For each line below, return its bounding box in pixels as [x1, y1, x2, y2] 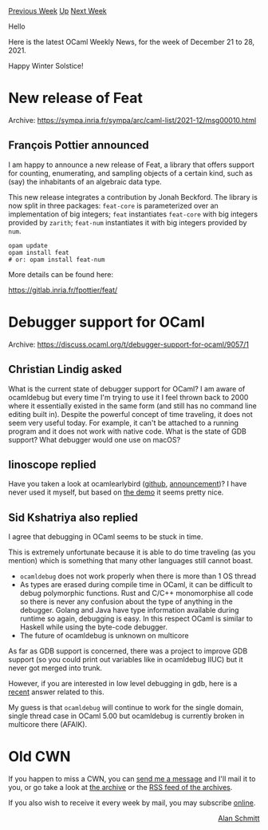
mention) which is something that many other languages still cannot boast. [8, 556, 254, 566]
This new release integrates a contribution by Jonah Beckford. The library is [8, 192, 258, 201]
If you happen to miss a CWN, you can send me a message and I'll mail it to [8, 774, 256, 784]
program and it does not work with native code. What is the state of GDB [8, 426, 247, 436]
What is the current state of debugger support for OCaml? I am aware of [8, 383, 246, 393]
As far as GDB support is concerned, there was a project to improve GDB [8, 646, 248, 656]
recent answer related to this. [8, 687, 105, 697]
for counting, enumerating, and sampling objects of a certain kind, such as [8, 168, 253, 177]
